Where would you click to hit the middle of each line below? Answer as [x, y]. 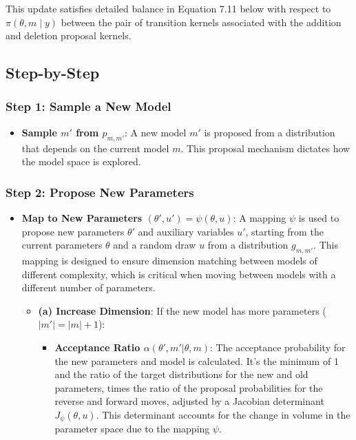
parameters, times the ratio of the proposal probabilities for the [189, 387]
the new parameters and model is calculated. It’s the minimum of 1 [197, 360]
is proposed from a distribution [270, 132]
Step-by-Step [53, 73]
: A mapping [260, 217]
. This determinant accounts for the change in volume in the [223, 414]
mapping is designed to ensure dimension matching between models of [169, 260]
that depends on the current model [95, 148]
